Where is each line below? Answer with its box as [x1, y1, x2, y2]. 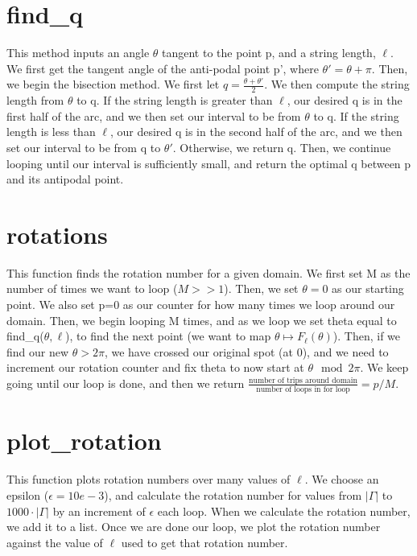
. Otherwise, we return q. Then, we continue [172, 138, 391, 155]
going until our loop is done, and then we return [6, 374, 245, 391]
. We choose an [304, 471, 379, 488]
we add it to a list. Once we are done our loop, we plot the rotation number [6, 518, 381, 535]
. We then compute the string [264, 76, 410, 93]
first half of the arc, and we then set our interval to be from [6, 107, 301, 124]
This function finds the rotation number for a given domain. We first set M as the [6, 264, 411, 281]
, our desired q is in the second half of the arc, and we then [109, 123, 403, 140]
